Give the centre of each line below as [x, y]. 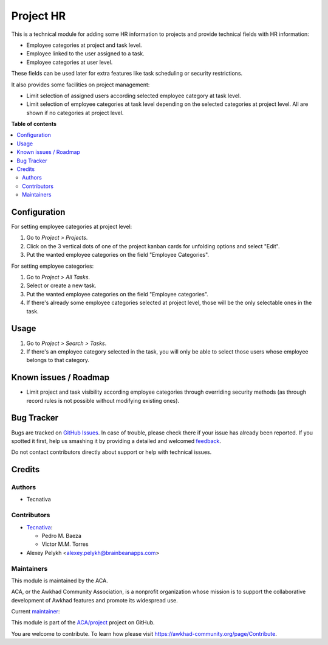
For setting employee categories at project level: [72, 227]
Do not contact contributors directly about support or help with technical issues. [111, 452]
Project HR [39, 16]
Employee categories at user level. [70, 62]
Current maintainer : [36, 612]
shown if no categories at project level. [75, 113]
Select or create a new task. [61, 285]
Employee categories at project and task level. [84, 45]
